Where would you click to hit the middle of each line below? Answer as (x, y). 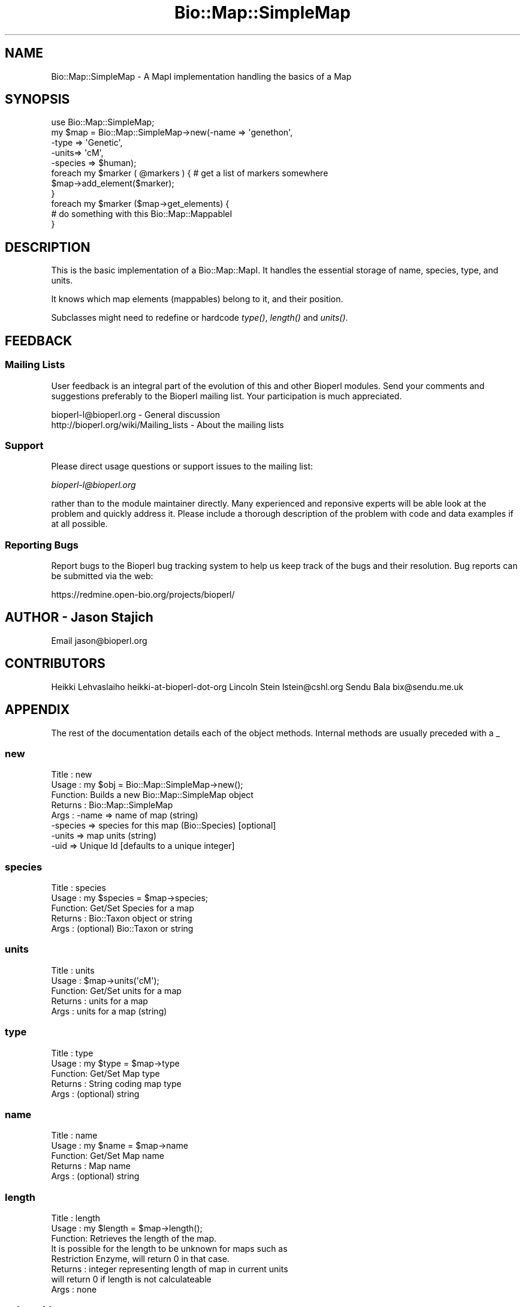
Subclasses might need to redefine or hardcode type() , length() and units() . (200, 318)
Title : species (79, 888)
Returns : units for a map (99, 1001)
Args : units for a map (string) (109, 1011)
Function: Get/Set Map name (108, 1156)
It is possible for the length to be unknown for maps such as (169, 1249)
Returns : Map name (91, 1166)
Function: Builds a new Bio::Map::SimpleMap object (152, 795)
